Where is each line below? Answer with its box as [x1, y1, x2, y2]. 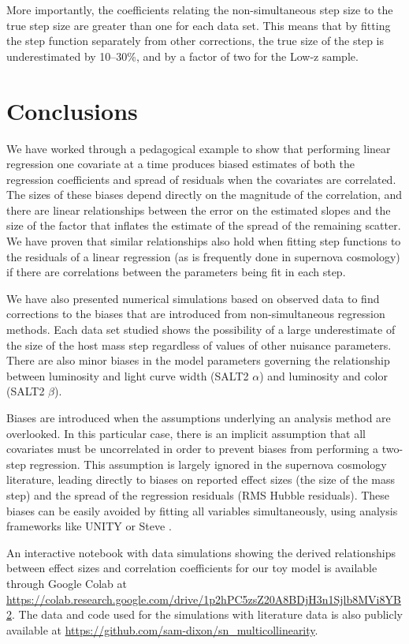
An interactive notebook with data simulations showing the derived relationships [6, 544, 396, 560]
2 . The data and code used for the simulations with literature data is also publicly [6, 606, 403, 623]
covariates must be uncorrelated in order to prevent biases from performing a [6, 440, 378, 457]
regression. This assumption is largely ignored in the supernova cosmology [29, 455, 387, 472]
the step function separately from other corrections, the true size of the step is [6, 32, 384, 49]
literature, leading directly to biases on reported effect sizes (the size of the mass [6, 471, 395, 488]
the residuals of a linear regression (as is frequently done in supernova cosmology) [6, 248, 400, 264]
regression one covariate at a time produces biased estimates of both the [6, 155, 355, 172]
